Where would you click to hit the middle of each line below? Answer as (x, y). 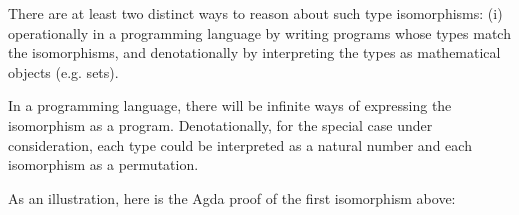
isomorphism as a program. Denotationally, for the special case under (220, 124)
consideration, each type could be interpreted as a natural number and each (240, 144)
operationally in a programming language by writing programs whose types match (259, 32)
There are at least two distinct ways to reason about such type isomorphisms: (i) (255, 13)
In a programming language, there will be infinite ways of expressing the (230, 105)
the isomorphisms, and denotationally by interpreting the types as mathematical (254, 52)
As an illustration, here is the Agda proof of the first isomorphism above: (232, 197)
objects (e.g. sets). (63, 71)
